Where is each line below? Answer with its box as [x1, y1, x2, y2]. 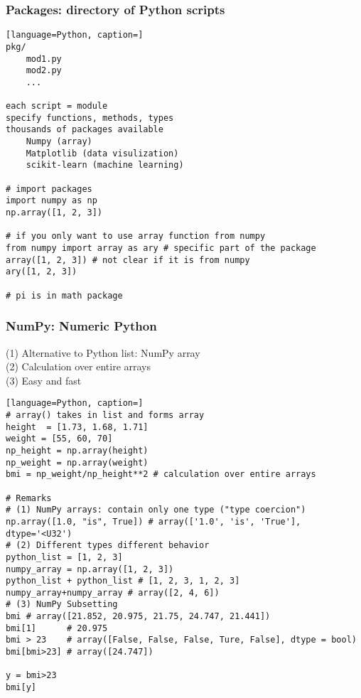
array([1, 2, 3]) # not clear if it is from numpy [6, 254, 250, 265]
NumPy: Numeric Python [6, 317, 157, 335]
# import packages [6, 183, 92, 194]
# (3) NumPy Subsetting [6, 599, 118, 610]
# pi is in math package [6, 290, 123, 301]
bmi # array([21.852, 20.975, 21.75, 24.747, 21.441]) [6, 611, 271, 622]
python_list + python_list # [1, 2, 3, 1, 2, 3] [6, 576, 240, 586]
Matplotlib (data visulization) [26, 148, 179, 159]
